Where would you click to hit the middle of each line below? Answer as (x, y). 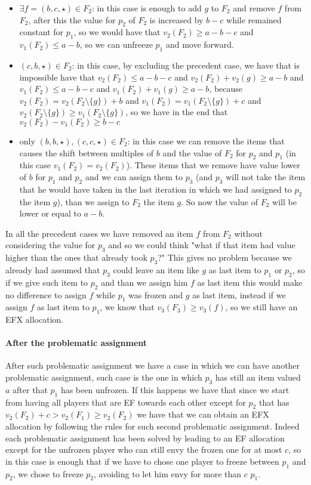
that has (274, 402)
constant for (41, 32)
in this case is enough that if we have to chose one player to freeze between (142, 461)
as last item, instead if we (239, 294)
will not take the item (266, 176)
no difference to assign (46, 294)
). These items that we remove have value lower (213, 165)
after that (30, 389)
